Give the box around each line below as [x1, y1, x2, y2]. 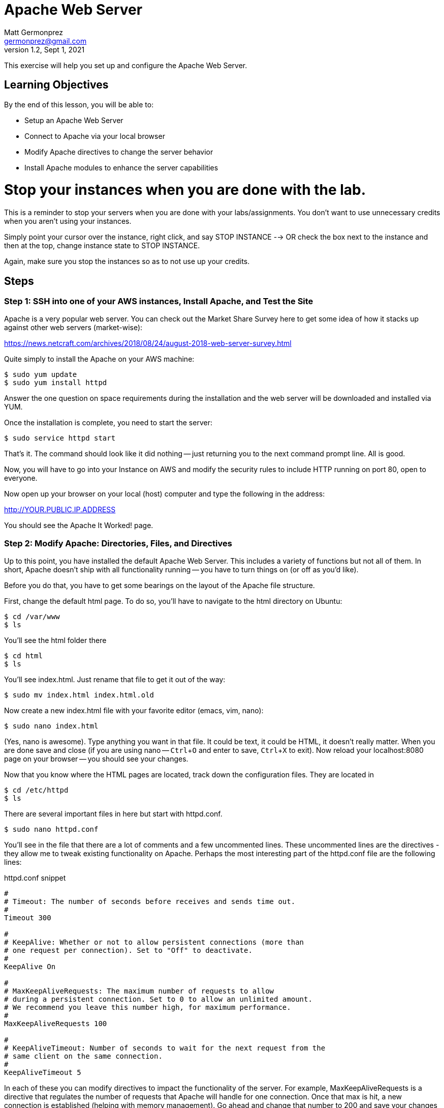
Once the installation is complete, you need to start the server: [4, 418, 212, 427]
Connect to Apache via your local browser [24, 131, 165, 140]
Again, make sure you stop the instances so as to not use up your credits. [4, 257, 250, 266]
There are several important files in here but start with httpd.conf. [4, 809, 223, 819]
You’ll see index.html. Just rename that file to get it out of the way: [4, 675, 226, 684]
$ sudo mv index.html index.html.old [4, 691, 154, 699]
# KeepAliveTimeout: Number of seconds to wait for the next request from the [4, 1044, 326, 1053]
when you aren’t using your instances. [4, 217, 132, 226]
